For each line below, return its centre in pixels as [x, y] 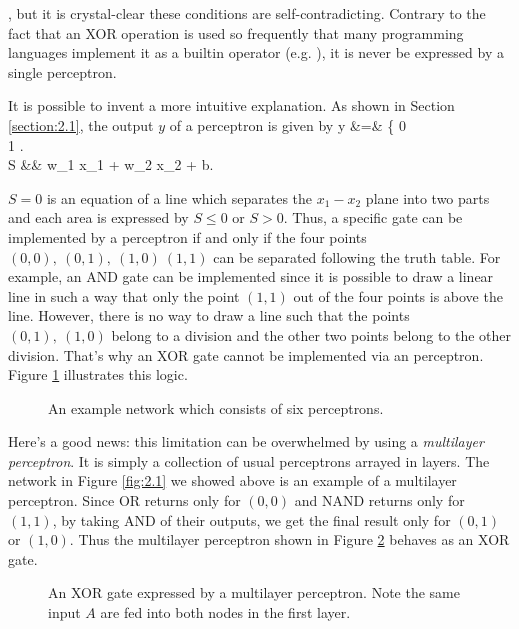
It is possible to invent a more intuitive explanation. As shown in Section [231, 105]
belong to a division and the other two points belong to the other [311, 334]
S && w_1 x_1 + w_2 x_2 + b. [111, 164]
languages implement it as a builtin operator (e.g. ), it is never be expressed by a [256, 52]
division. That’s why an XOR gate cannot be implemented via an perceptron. [246, 354]
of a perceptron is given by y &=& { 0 [287, 124]
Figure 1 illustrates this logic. [98, 374]
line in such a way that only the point [124, 295]
